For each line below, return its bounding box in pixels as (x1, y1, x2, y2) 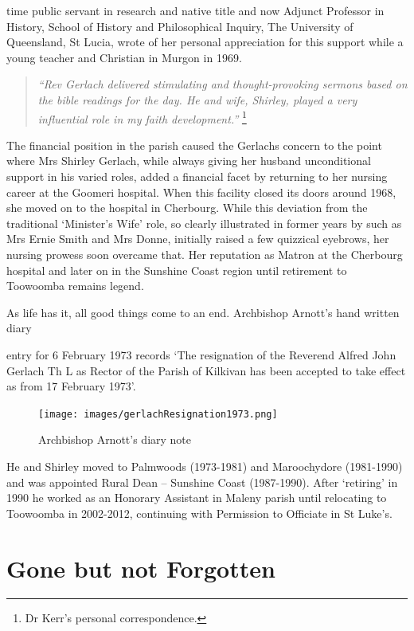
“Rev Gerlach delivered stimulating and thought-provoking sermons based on (37, 76, 408, 92)
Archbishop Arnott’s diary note (38, 431, 192, 448)
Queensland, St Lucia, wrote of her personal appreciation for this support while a (6, 33, 404, 50)
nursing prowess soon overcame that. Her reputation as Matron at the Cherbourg (6, 245, 403, 262)
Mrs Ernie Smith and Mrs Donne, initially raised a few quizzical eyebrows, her (6, 230, 389, 247)
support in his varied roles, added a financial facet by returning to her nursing (6, 168, 388, 184)
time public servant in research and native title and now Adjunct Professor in (6, 2, 385, 18)
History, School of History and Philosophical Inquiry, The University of (6, 18, 353, 34)
